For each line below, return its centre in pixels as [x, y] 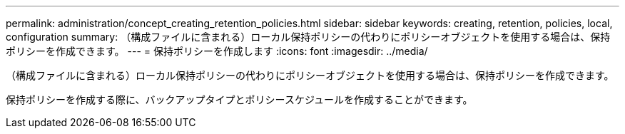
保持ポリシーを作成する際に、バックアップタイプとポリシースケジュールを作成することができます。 [239, 99]
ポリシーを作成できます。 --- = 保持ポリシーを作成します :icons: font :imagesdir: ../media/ [217, 51]
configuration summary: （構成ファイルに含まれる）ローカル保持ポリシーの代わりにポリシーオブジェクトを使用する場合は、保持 [308, 37]
